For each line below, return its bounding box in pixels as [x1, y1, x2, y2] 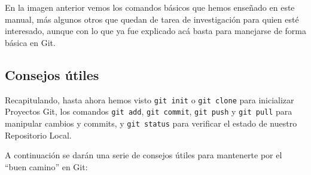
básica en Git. [5, 36, 56, 48]
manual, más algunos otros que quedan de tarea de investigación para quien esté [5, 13, 299, 25]
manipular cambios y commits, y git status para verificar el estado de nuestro [5, 116, 297, 129]
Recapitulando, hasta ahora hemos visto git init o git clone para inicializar [5, 93, 294, 106]
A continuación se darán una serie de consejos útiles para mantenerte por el [5, 149, 282, 161]
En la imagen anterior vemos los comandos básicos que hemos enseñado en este [5, 1, 295, 13]
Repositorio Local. [5, 128, 72, 141]
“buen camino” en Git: [5, 160, 88, 173]
